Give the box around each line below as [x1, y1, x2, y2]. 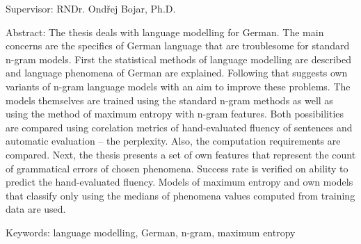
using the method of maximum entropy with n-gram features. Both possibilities [6, 106, 344, 121]
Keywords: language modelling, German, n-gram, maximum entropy [6, 225, 296, 239]
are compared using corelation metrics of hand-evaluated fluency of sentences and [6, 120, 353, 134]
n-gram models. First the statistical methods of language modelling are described [6, 51, 352, 66]
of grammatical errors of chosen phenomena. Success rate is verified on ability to [6, 161, 348, 175]
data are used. [6, 202, 66, 216]
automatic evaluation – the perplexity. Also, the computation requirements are [6, 133, 341, 148]
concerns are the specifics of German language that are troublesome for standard [6, 38, 350, 53]
